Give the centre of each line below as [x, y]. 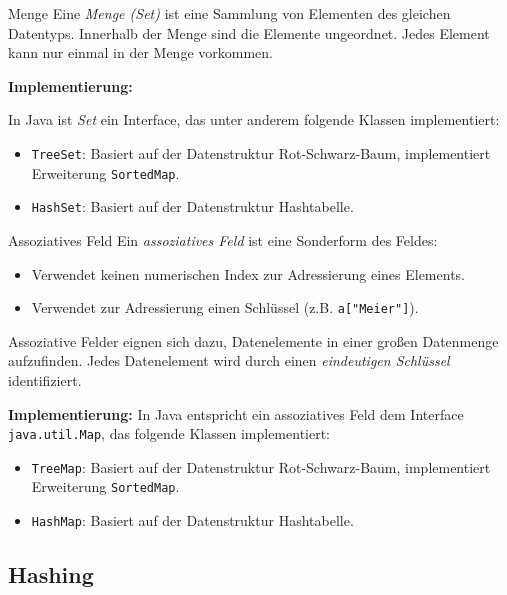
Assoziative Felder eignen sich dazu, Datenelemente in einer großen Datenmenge [253, 340]
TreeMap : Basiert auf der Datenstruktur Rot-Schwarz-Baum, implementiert [261, 466]
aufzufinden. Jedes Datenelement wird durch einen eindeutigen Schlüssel [229, 360]
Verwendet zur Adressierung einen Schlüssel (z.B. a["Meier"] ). [225, 307]
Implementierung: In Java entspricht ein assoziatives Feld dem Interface [236, 413]
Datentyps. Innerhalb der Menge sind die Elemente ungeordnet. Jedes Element [249, 32]
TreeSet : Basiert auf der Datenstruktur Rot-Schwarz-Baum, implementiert [261, 152]
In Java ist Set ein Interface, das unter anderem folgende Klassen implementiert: [254, 119]
